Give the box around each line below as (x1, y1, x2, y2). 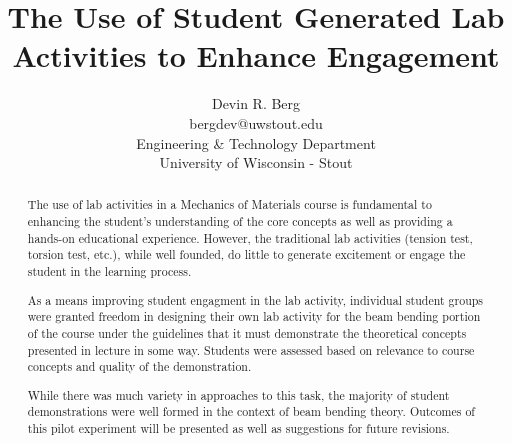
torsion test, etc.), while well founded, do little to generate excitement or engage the (27, 246, 466, 263)
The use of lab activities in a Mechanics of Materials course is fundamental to (27, 196, 432, 213)
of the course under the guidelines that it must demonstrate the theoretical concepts (27, 324, 467, 341)
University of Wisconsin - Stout (159, 152, 353, 173)
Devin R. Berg (211, 93, 301, 114)
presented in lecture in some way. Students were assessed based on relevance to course (27, 341, 475, 358)
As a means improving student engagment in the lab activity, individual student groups (27, 291, 484, 308)
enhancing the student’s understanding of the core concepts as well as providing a (27, 213, 453, 230)
